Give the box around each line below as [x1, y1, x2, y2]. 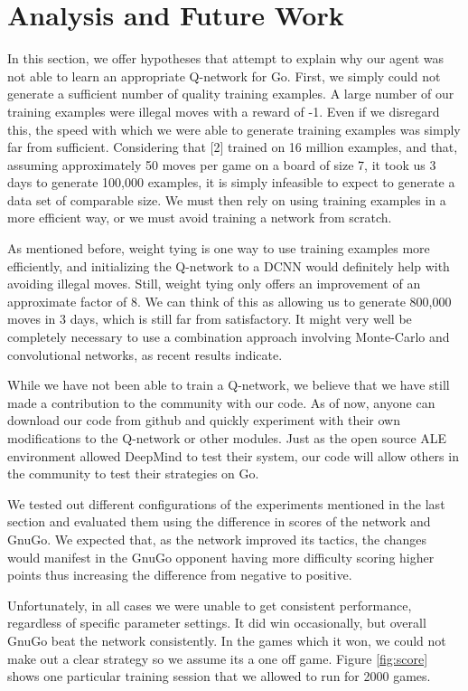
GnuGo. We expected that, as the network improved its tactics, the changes [7, 529, 427, 548]
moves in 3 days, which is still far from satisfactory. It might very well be [7, 309, 412, 328]
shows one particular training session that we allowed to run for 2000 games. [7, 667, 431, 686]
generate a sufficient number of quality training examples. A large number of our [7, 84, 454, 103]
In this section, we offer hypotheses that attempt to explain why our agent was [7, 49, 445, 68]
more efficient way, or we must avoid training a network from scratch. [7, 208, 392, 227]
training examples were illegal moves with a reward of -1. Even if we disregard [7, 101, 440, 120]
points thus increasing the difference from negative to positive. [7, 565, 352, 584]
